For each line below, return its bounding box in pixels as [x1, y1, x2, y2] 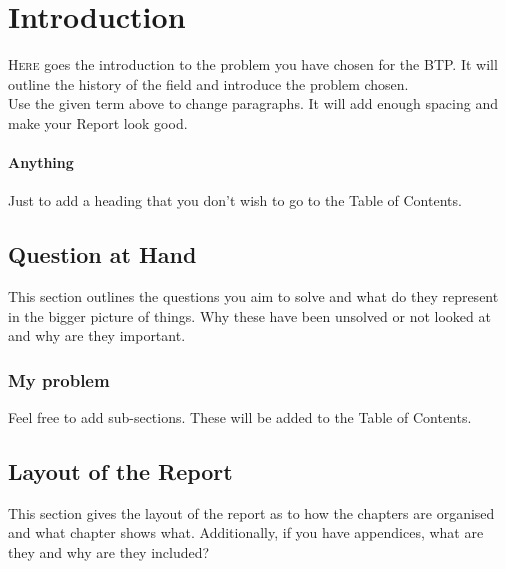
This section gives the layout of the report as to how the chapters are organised [8, 502, 495, 523]
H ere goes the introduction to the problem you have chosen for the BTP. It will [8, 54, 498, 75]
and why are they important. [8, 325, 186, 346]
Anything [8, 152, 74, 173]
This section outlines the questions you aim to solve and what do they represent [8, 286, 499, 307]
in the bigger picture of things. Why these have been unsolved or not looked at [8, 305, 491, 326]
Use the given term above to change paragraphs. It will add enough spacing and [8, 93, 498, 114]
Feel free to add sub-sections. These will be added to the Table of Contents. [8, 407, 472, 428]
